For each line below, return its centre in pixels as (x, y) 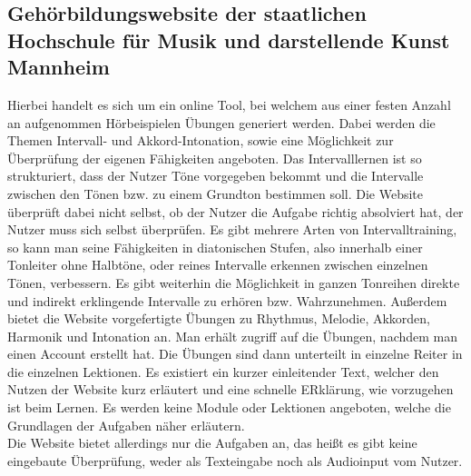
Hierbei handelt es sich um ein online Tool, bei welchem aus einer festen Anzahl (229, 104)
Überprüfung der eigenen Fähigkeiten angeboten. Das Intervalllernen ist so (215, 158)
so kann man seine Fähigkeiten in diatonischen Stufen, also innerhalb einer (215, 247)
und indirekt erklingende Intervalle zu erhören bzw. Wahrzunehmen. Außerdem (227, 300)
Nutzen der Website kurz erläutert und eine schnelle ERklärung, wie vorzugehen (231, 389)
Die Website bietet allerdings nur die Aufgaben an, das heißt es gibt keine (212, 443)
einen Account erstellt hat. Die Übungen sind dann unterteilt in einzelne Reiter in (235, 354)
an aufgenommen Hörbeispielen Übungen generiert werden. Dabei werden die (221, 122)
